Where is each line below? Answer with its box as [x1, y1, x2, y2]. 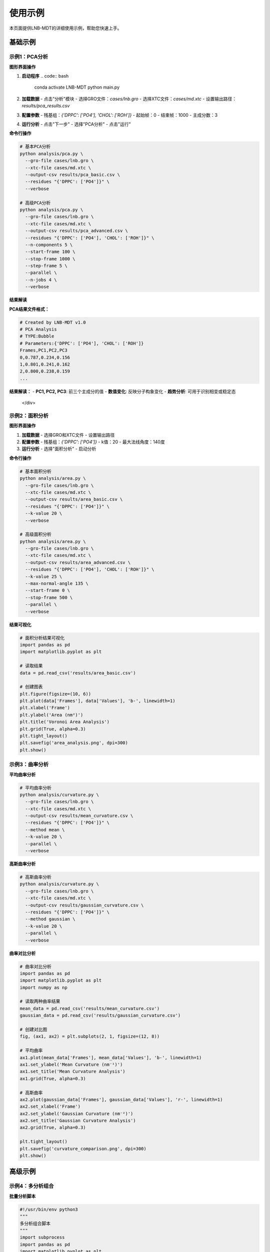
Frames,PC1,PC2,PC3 [19, 348, 67, 353]
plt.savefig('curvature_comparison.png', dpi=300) [19, 1146, 147, 1151]
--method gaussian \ [25, 916, 75, 922]
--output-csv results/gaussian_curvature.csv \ [25, 902, 144, 908]
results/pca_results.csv [21, 103, 70, 109]
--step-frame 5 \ [25, 263, 67, 269]
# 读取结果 [19, 663, 43, 669]
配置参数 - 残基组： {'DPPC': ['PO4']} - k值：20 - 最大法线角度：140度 [21, 439, 165, 445]
